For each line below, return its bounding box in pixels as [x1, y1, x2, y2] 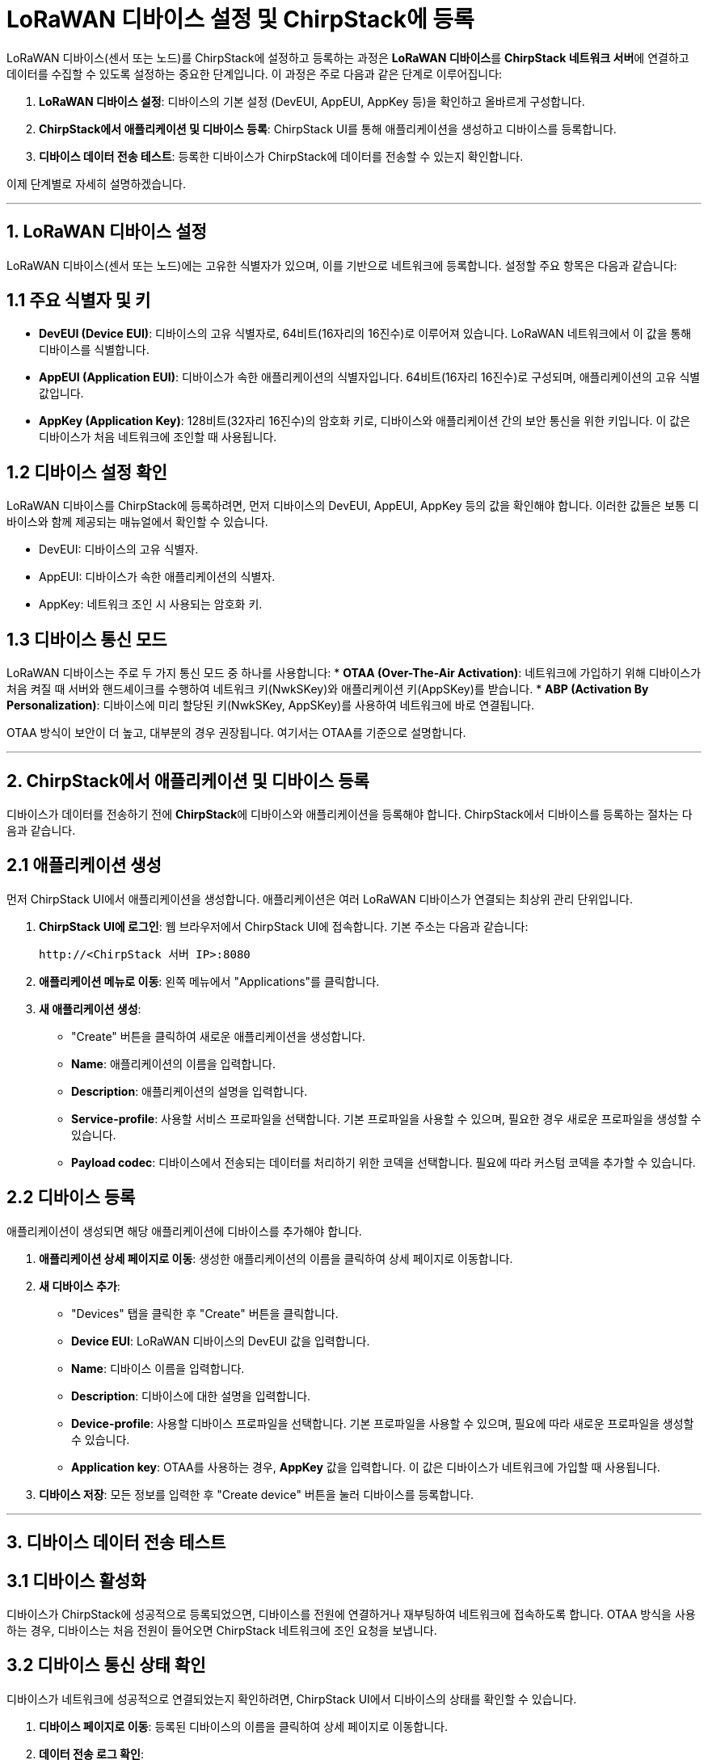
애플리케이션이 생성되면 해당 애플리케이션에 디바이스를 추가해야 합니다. [6, 1223, 362, 1238]
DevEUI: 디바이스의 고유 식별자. [39, 542, 199, 557]
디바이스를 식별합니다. [39, 343, 150, 357]
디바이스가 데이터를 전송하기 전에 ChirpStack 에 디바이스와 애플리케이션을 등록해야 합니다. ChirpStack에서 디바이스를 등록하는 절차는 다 [6, 806, 693, 821]
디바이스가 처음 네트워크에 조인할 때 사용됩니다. [39, 430, 277, 444]
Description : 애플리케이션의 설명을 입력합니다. [71, 1084, 308, 1098]
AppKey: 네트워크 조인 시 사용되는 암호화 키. [39, 597, 263, 612]
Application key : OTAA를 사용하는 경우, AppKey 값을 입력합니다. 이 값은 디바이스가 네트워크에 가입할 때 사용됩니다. [71, 1459, 660, 1474]
